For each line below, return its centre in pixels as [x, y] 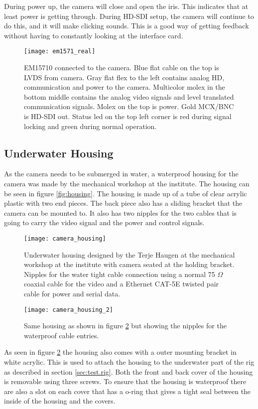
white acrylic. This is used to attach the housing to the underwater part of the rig [129, 362]
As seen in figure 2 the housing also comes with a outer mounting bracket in [120, 352]
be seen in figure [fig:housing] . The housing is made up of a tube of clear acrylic [126, 193]
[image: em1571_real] [60, 52]
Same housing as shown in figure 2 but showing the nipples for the [125, 326]
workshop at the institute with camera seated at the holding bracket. [129, 264]
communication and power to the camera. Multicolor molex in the [125, 87]
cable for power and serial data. [72, 293]
